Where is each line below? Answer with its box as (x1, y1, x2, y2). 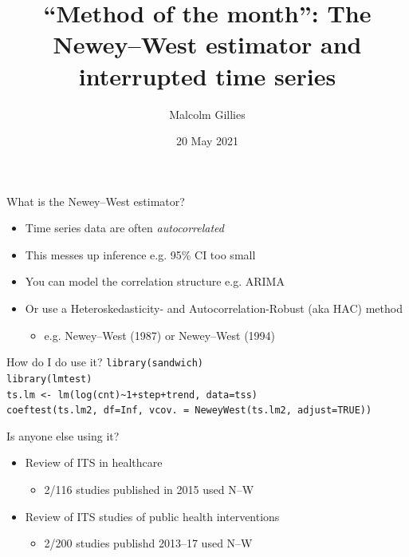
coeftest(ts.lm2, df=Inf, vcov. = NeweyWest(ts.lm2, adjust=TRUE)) (6, 405, 372, 417)
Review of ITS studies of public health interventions (25, 508, 280, 524)
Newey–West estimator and (53, 28, 362, 61)
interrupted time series (78, 59, 336, 92)
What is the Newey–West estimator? (6, 192, 185, 209)
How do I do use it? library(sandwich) (6, 354, 203, 370)
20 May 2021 (175, 132, 239, 149)
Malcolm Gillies (169, 105, 246, 122)
